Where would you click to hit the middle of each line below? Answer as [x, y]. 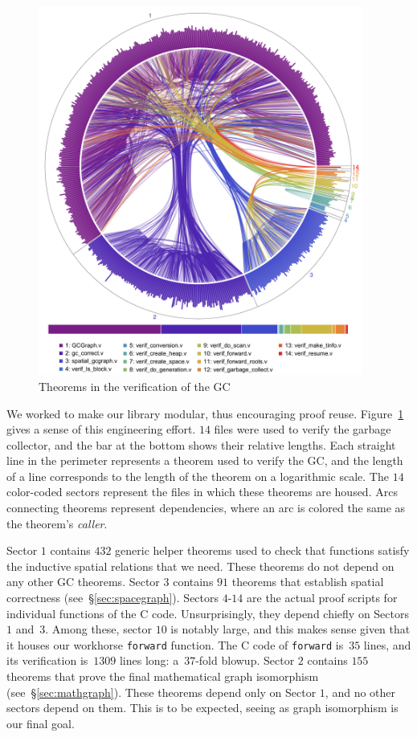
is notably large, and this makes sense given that [290, 629]
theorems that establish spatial [308, 582]
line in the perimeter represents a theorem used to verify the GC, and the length [205, 460]
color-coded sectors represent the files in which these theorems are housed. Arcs [202, 492]
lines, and [387, 644]
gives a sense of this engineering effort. [101, 429]
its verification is [47, 660]
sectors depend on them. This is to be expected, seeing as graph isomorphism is [202, 708]
